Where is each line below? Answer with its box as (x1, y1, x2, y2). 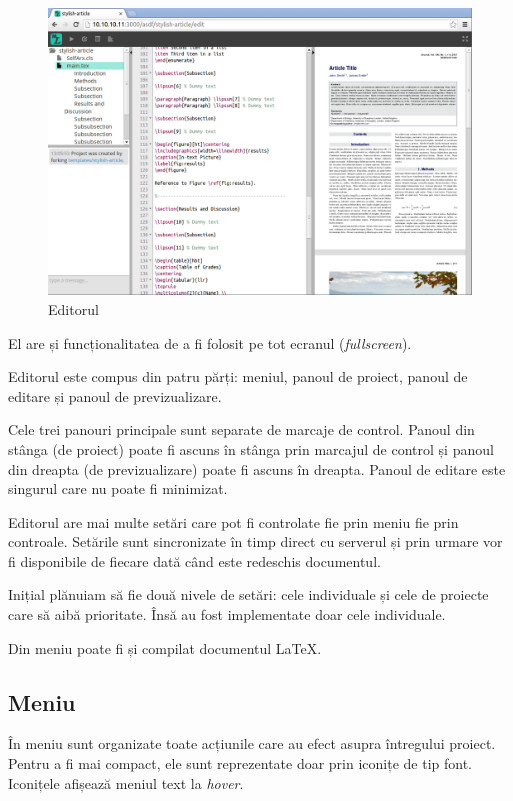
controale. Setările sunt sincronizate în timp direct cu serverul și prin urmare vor (8, 531, 503, 552)
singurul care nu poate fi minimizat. (8, 478, 228, 499)
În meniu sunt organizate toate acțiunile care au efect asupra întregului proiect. (8, 733, 496, 754)
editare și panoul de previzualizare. (8, 385, 222, 406)
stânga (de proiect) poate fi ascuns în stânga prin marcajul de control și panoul (8, 438, 494, 459)
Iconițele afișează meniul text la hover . (8, 772, 244, 793)
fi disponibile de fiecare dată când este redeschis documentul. (8, 550, 381, 571)
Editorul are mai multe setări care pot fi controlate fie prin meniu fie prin (8, 511, 459, 532)
